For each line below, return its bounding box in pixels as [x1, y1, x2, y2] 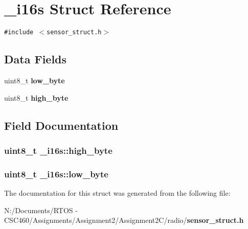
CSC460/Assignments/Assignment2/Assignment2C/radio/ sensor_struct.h [4, 215, 244, 225]
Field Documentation [4, 117, 119, 133]
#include [4, 29, 34, 36]
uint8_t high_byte [4, 92, 69, 103]
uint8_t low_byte [4, 75, 65, 85]
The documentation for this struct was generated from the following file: [4, 188, 231, 198]
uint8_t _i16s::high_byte [4, 144, 112, 156]
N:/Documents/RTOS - [4, 204, 78, 215]
